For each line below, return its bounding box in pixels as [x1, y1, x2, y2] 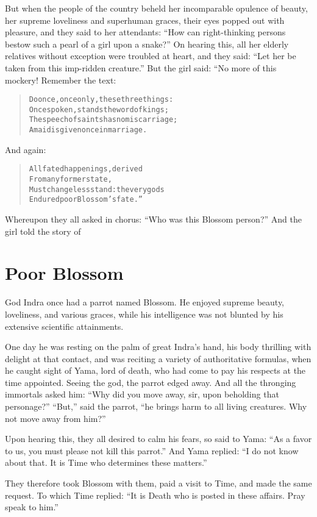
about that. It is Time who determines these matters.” [5, 456, 207, 469]
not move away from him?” [5, 412, 106, 424]
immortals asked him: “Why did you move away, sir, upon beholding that [5, 388, 279, 401]
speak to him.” [5, 501, 59, 513]
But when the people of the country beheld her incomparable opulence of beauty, [5, 2, 308, 14]
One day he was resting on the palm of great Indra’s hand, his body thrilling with [5, 340, 312, 353]
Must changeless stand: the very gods [29, 185, 165, 194]
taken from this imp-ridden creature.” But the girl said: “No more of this [5, 61, 277, 74]
